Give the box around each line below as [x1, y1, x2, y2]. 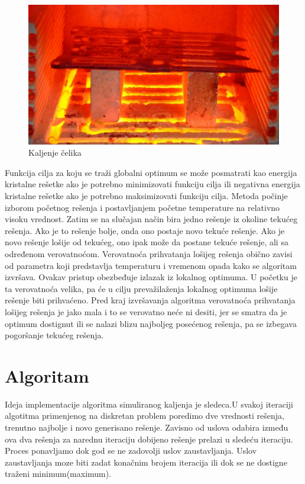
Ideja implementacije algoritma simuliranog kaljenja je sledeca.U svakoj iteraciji [5, 398, 294, 410]
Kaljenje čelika [28, 146, 82, 159]
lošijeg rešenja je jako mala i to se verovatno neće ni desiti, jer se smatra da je [5, 305, 287, 318]
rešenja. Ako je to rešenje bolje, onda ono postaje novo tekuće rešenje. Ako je [5, 224, 285, 236]
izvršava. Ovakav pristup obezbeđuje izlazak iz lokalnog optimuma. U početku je [5, 271, 297, 283]
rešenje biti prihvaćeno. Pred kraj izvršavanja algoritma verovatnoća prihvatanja [5, 294, 296, 306]
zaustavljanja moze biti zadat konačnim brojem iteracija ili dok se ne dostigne [5, 456, 287, 468]
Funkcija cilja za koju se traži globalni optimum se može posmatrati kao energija [5, 166, 297, 178]
